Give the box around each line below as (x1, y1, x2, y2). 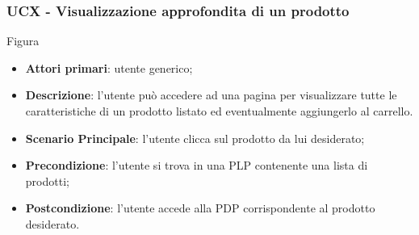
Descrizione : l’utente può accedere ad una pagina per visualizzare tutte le (25, 86, 397, 103)
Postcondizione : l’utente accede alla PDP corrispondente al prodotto (25, 199, 375, 216)
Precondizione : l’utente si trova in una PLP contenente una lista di (25, 157, 368, 174)
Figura (6, 32, 40, 49)
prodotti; (25, 172, 69, 189)
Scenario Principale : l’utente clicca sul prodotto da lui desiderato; (25, 129, 365, 146)
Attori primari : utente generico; (25, 59, 193, 76)
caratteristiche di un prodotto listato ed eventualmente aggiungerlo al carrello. (25, 103, 413, 119)
